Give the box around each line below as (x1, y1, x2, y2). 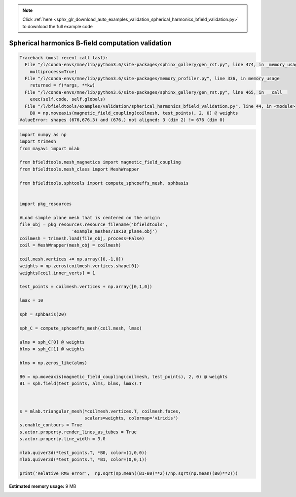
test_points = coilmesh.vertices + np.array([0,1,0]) (19, 284, 152, 290)
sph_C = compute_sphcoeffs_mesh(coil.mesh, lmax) (19, 325, 142, 331)
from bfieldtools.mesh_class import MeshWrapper (19, 166, 140, 172)
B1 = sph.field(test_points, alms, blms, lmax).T (19, 380, 142, 386)
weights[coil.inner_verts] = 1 (19, 270, 96, 276)
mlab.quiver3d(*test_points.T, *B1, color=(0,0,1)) (19, 457, 148, 462)
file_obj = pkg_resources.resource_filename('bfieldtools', (19, 221, 168, 227)
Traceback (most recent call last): (19, 55, 109, 60)
